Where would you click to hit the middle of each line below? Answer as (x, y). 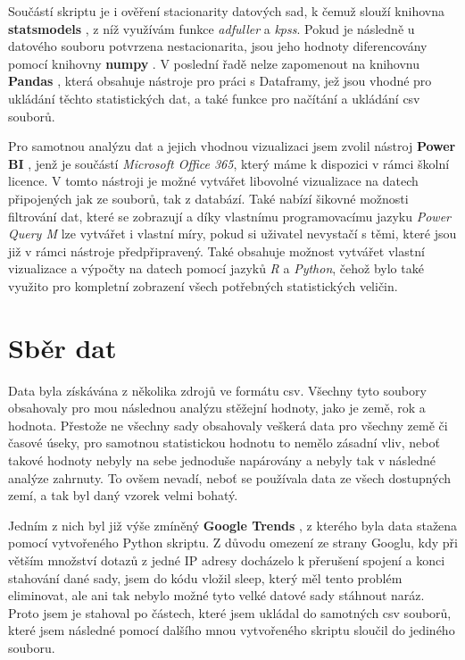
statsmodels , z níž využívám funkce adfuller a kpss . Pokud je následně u (212, 28)
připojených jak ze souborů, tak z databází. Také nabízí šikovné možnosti (208, 198)
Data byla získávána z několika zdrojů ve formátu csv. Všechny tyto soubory (217, 390)
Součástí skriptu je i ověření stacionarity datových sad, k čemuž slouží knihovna (226, 11)
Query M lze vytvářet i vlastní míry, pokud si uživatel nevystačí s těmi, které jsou (232, 234)
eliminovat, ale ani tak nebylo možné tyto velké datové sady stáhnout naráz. (216, 595)
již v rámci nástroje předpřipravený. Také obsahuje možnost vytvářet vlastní (216, 251)
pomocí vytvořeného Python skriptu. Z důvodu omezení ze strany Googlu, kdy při (233, 543)
